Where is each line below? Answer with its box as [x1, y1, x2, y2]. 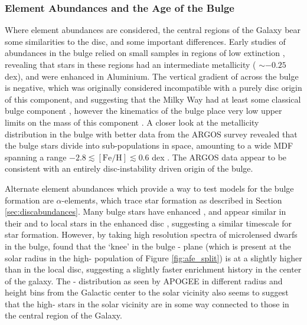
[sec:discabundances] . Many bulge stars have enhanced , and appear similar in [5, 205, 286, 218]
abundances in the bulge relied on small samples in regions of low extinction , [5, 47, 285, 59]
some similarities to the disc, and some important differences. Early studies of [5, 35, 286, 47]
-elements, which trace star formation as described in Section [61, 193, 282, 206]
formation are [5, 193, 54, 206]
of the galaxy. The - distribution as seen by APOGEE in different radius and [5, 274, 283, 287]
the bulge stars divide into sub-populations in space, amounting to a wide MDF [5, 139, 293, 152]
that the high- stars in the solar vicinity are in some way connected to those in [5, 297, 289, 310]
